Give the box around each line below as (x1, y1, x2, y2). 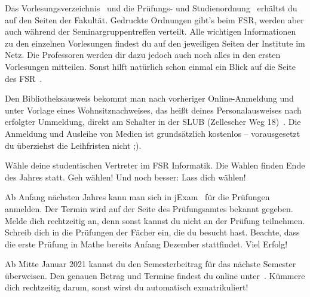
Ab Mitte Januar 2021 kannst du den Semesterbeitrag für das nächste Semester (5, 258, 296, 270)
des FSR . (5, 72, 42, 84)
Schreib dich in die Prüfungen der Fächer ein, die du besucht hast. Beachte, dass (5, 226, 300, 238)
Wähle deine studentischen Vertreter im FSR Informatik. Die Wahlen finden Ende (5, 159, 305, 172)
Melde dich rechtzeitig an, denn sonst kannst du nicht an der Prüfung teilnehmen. (5, 214, 305, 226)
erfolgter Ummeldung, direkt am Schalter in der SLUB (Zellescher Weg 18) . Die (5, 115, 301, 128)
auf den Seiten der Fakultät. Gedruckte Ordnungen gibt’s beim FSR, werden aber (5, 13, 304, 26)
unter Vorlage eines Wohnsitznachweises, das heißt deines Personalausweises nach (5, 103, 302, 116)
